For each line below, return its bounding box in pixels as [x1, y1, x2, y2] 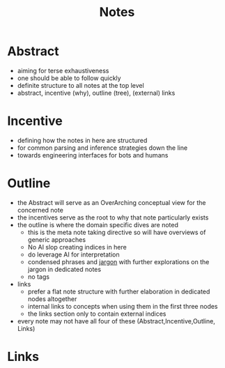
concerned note [17, 206, 64, 214]
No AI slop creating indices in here [27, 243, 127, 251]
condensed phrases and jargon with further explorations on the [27, 257, 210, 266]
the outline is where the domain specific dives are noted [17, 220, 179, 229]
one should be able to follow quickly [17, 74, 121, 82]
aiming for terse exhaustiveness [17, 66, 109, 75]
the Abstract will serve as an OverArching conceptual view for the [17, 198, 206, 206]
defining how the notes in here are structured [17, 136, 148, 144]
